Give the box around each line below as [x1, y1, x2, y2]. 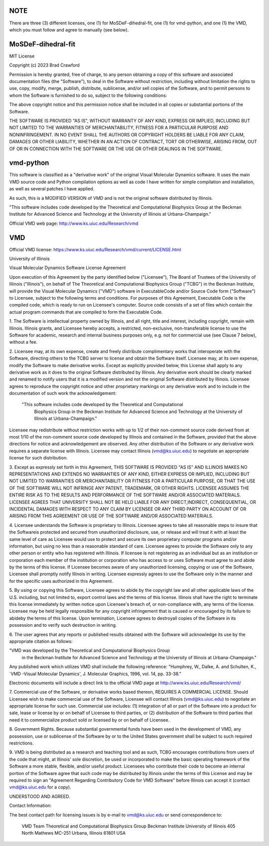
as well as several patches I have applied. [9, 186, 95, 192]
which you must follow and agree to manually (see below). [9, 26, 129, 32]
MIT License [9, 53, 35, 59]
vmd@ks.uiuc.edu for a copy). [9, 784, 72, 790]
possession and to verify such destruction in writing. [9, 622, 117, 628]
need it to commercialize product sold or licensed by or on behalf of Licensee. [9, 717, 170, 723]
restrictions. [9, 740, 34, 746]
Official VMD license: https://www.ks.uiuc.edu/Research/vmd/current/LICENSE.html [9, 246, 181, 252]
